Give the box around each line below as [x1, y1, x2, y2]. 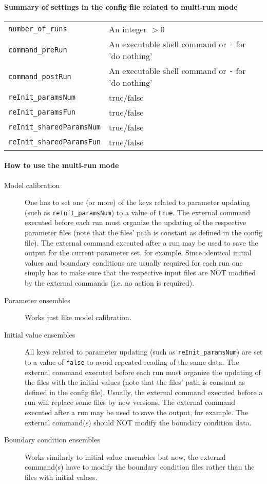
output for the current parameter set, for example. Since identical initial [25, 247, 252, 258]
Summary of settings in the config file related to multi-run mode [4, 1, 238, 12]
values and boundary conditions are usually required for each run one [25, 257, 243, 268]
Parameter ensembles [4, 294, 70, 305]
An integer [109, 23, 147, 35]
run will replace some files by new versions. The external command [25, 397, 235, 407]
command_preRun [8, 45, 67, 54]
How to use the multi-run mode [4, 160, 119, 171]
